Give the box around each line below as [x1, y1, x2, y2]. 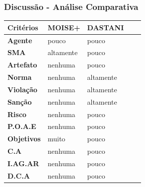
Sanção [7, 96, 32, 107]
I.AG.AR [7, 158, 39, 168]
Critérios [7, 22, 38, 32]
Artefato [7, 60, 37, 70]
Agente [7, 35, 32, 45]
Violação [7, 84, 38, 94]
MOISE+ [47, 22, 80, 32]
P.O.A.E [7, 121, 36, 131]
